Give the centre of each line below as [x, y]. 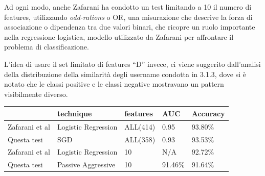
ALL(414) [140, 126]
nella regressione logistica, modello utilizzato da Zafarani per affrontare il [119, 36]
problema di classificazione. [47, 47]
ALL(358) [140, 139]
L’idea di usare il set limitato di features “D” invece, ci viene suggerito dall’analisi [132, 64]
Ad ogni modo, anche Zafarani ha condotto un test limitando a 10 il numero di [128, 7]
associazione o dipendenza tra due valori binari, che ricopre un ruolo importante [130, 27]
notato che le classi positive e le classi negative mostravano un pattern [114, 84]
